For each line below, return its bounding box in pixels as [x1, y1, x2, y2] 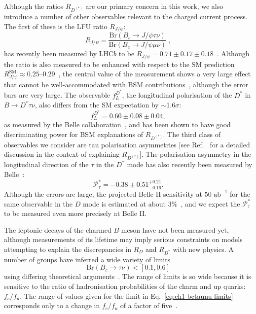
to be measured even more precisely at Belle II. [4, 208, 146, 218]
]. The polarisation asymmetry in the [139, 149, 252, 159]
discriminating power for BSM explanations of [4, 129, 144, 139]
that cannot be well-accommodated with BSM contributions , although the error [4, 79, 249, 89]
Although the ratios [4, 1, 64, 11]
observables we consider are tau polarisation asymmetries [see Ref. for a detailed [4, 139, 250, 149]
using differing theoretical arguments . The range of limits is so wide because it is [4, 271, 251, 281]
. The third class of [163, 129, 221, 139]
